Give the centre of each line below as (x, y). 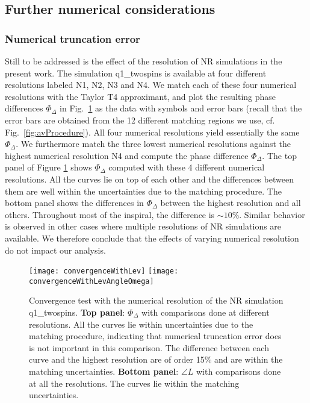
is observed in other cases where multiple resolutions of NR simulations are (143, 226)
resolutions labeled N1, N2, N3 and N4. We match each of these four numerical (151, 85)
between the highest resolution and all (231, 203)
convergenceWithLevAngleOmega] (91, 281)
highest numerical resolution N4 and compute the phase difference (127, 155)
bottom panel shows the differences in (74, 203)
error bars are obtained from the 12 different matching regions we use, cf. (140, 120)
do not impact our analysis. (55, 250)
